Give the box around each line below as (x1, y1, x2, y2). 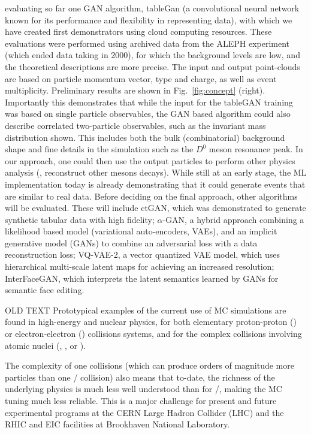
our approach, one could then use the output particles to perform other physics (5, 154, 295, 167)
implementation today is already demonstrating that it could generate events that (5, 177, 306, 190)
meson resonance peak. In (209, 143, 303, 155)
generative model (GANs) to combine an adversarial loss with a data (5, 236, 258, 249)
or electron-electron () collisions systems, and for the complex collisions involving (5, 327, 302, 340)
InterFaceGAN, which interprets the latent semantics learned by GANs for (5, 272, 279, 284)
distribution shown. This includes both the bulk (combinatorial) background (5, 131, 285, 143)
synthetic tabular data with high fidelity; (5, 213, 155, 225)
